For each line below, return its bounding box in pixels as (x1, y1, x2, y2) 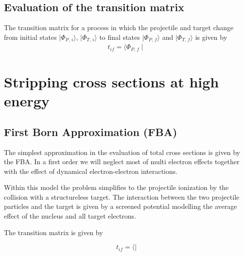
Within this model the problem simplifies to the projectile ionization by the (4, 182, 229, 192)
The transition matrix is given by (4, 227, 103, 237)
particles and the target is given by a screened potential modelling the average (4, 201, 237, 211)
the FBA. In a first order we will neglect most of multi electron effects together (4, 156, 240, 167)
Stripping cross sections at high (4, 71, 219, 91)
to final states (99, 32, 140, 42)
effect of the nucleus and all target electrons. (4, 211, 137, 221)
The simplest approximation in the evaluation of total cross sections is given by (4, 147, 240, 157)
